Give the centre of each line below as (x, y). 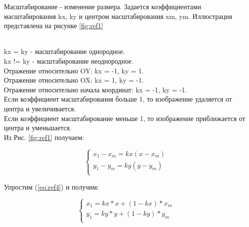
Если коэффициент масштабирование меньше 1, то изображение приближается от (125, 118)
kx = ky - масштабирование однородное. (65, 51)
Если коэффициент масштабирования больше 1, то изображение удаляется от (118, 99)
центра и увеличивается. (40, 108)
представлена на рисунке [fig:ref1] (54, 26)
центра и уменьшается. (38, 128)
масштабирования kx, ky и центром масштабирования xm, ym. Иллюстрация (118, 16)
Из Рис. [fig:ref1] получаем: (44, 137)
